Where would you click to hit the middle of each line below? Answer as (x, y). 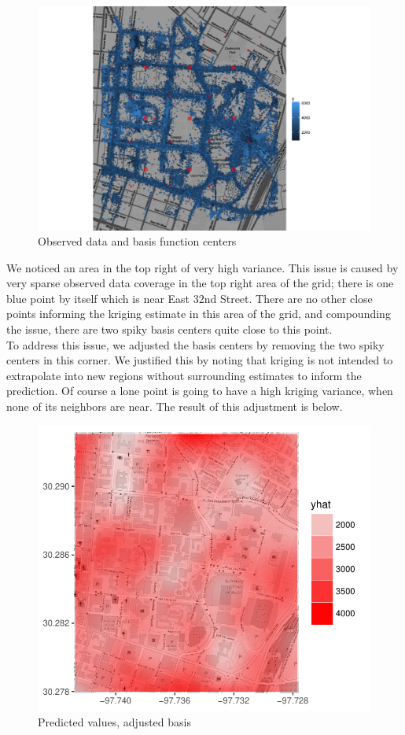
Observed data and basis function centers (137, 241)
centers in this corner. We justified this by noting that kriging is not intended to (200, 360)
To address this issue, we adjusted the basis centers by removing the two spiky (195, 344)
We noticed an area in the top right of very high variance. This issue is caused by (202, 267)
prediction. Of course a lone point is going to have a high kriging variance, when (200, 391)
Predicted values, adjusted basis (114, 722)
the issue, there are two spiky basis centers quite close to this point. (169, 329)
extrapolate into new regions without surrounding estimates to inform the (184, 375)
